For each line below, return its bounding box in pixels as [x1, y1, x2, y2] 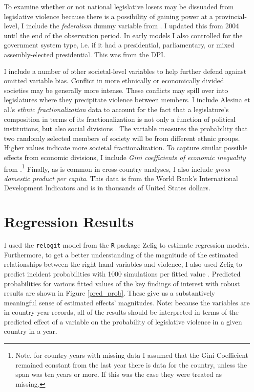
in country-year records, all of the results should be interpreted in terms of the [4, 307, 239, 317]
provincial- [215, 11, 247, 21]
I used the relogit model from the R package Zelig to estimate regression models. [4, 240, 250, 250]
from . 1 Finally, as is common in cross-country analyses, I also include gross [4, 162, 230, 174]
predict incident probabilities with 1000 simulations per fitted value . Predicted [4, 268, 241, 278]
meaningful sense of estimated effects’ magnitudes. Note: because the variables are [4, 297, 250, 307]
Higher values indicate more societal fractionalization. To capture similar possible [4, 142, 248, 153]
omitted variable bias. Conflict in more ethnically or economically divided [4, 75, 224, 86]
